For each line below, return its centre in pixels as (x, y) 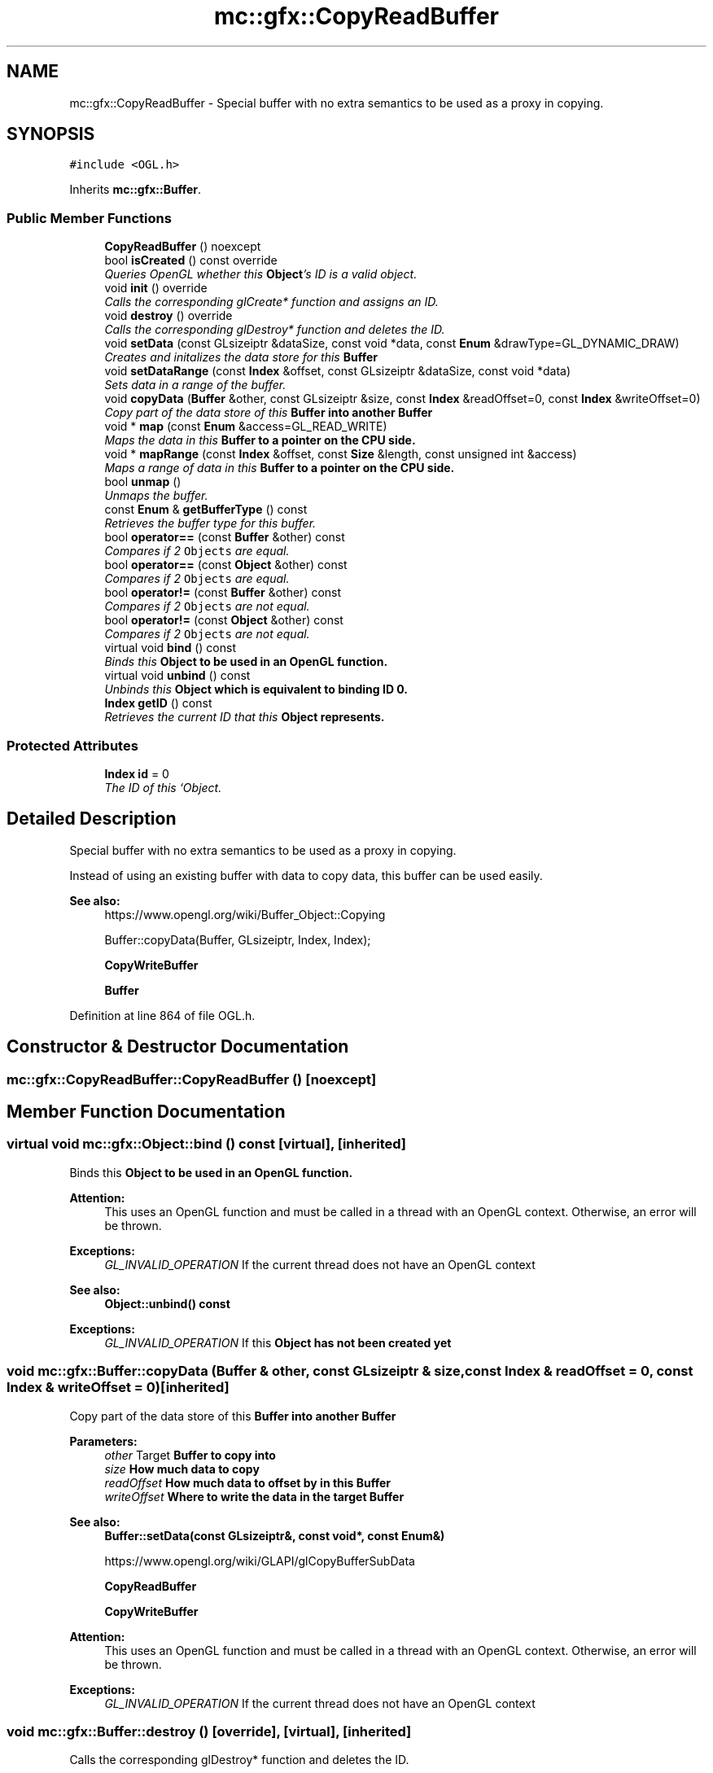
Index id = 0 (137, 773)
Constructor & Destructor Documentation (178, 1047)
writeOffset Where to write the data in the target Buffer (254, 1496)
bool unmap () (143, 482)
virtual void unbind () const (177, 676)
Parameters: (103, 1441)
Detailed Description (92, 819)
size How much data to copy (182, 1469)
